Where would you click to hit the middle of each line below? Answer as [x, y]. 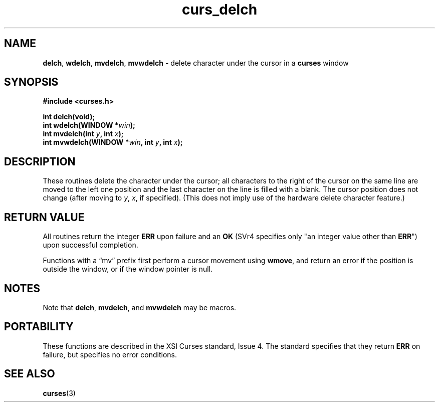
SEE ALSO [30, 374]
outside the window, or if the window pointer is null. [128, 269]
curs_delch [220, 10]
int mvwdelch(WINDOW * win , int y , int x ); [113, 142]
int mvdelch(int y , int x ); [83, 134]
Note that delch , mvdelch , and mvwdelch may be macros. [140, 307]
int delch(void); [69, 117]
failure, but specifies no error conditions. [110, 354]
